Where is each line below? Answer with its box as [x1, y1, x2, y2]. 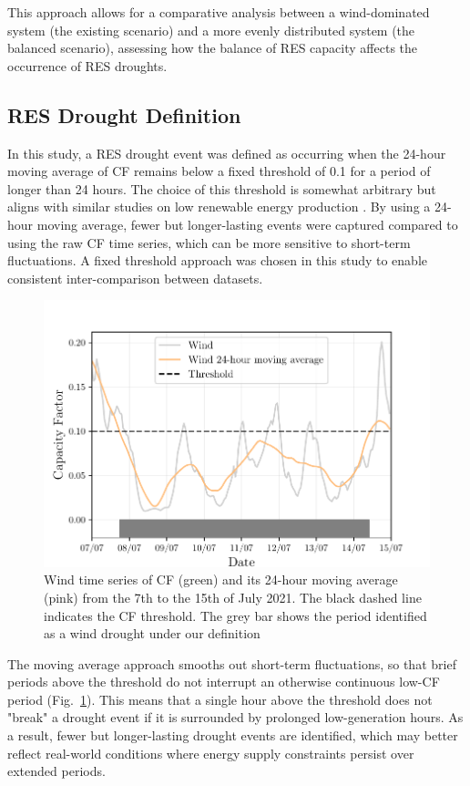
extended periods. [7, 761, 106, 781]
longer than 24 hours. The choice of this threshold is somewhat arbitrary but [7, 179, 436, 198]
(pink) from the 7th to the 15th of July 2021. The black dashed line [44, 587, 422, 606]
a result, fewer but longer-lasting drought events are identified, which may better [7, 726, 458, 745]
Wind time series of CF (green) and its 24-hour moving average [44, 570, 398, 589]
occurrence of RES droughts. [7, 56, 168, 75]
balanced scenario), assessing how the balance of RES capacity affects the [7, 38, 418, 57]
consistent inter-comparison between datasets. [7, 268, 263, 287]
